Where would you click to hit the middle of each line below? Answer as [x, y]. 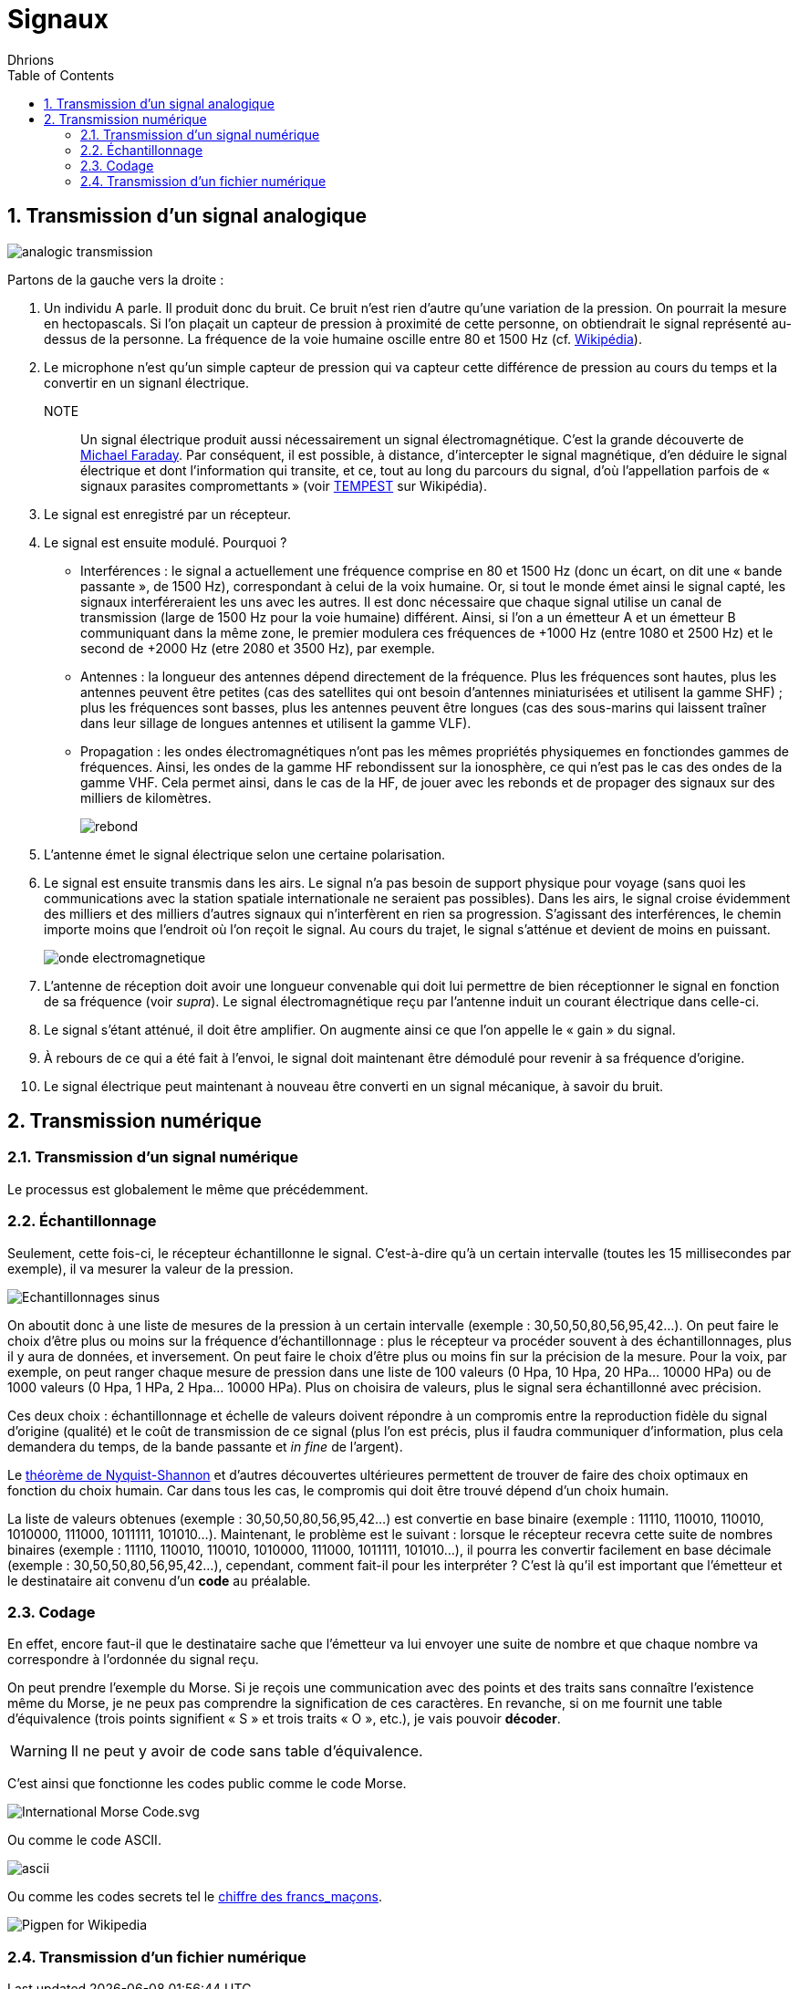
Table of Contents [61, 75]
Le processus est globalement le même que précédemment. [188, 1189]
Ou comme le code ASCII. [84, 1840]
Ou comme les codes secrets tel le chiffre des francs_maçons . [195, 1897]
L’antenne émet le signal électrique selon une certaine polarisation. [245, 854]
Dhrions [31, 59]
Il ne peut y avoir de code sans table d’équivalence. [247, 1751]
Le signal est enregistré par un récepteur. [168, 514]
